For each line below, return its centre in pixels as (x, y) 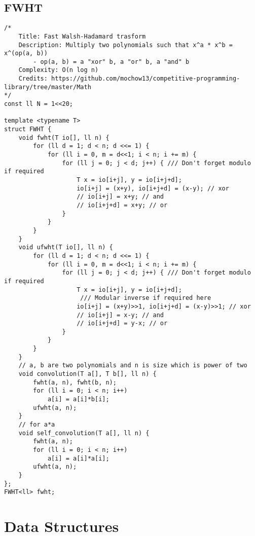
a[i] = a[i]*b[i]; (78, 399)
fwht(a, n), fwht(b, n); (75, 382)
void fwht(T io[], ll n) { (64, 138)
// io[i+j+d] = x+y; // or (122, 205)
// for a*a (37, 425)
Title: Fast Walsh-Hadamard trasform (82, 36)
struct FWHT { (28, 129)
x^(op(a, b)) (26, 53)
